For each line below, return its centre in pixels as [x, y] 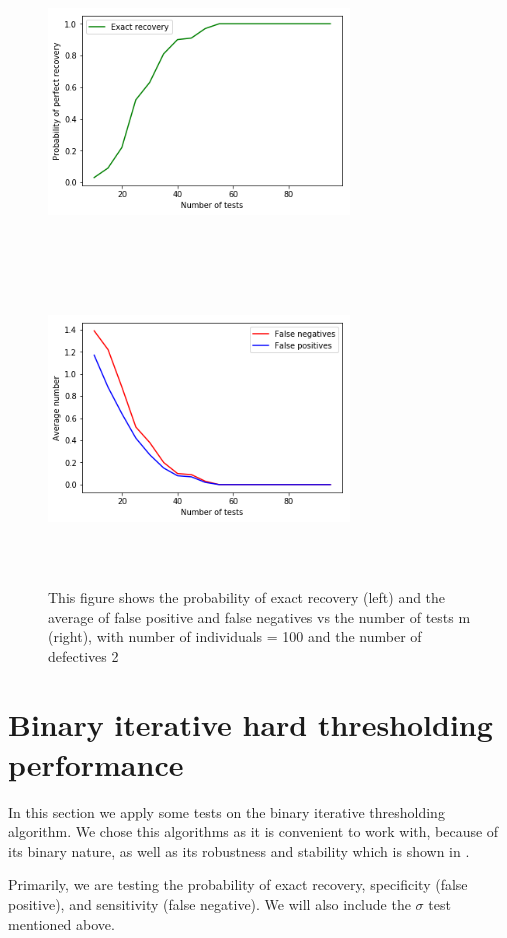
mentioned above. [61, 923]
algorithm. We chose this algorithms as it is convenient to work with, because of [253, 831]
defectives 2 [83, 655]
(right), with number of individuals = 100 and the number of [235, 636]
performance [96, 763]
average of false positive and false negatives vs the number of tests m [259, 616]
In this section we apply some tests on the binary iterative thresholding [226, 811]
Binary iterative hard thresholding [250, 724]
